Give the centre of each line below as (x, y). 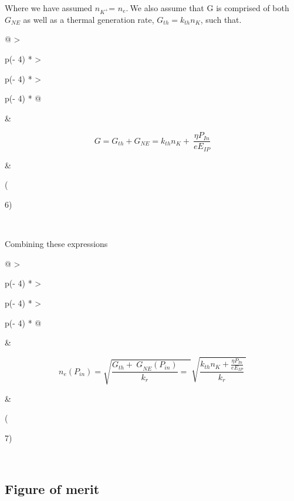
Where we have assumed (49, 8)
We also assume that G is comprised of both (209, 8)
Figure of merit (52, 489)
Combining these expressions (56, 244)
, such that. (221, 19)
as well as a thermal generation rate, (89, 19)
